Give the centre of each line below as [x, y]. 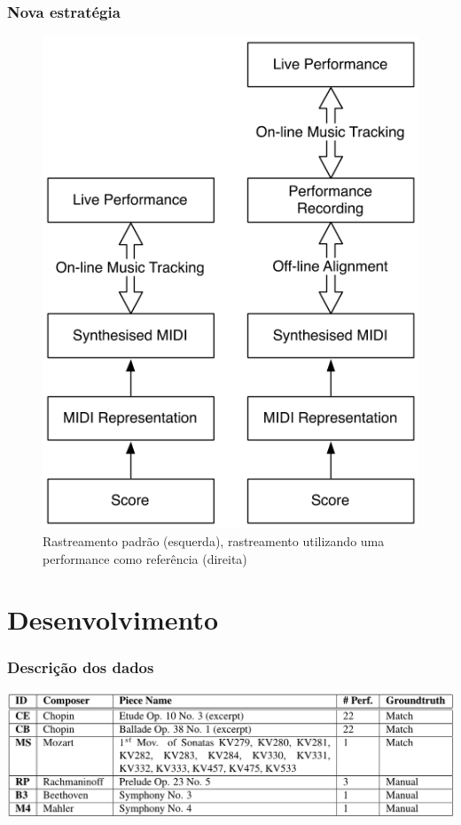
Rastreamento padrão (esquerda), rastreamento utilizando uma [214, 540]
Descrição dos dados [81, 667]
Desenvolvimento [113, 619]
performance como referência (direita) [145, 558]
